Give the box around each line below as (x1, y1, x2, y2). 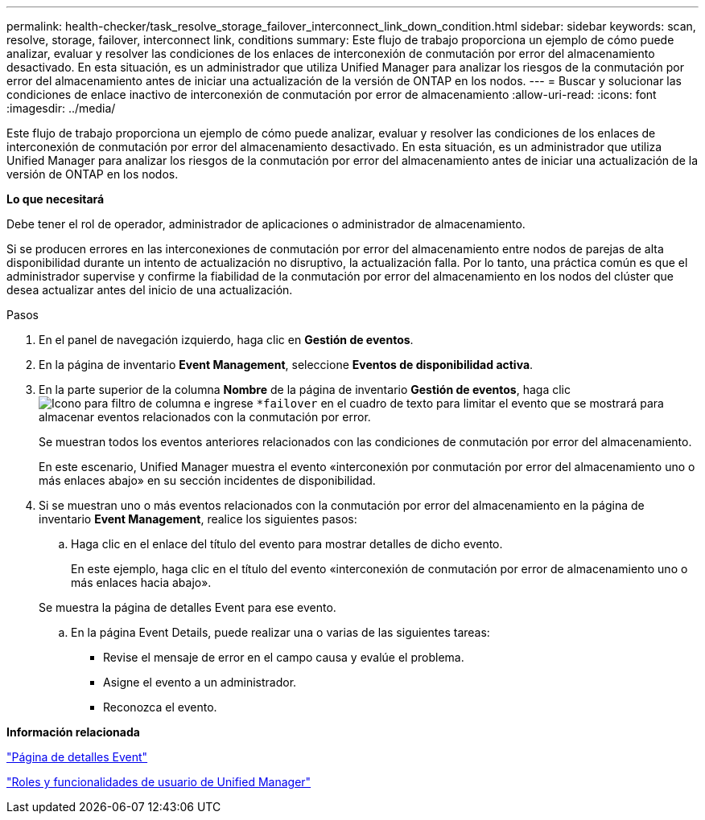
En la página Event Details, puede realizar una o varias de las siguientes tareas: (71, 625, 490, 639)
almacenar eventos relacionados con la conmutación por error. (39, 410, 371, 424)
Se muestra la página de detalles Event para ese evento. (39, 601, 336, 614)
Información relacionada (6, 725, 140, 739)
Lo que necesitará (6, 192, 105, 206)
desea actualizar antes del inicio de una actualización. (6, 283, 293, 297)
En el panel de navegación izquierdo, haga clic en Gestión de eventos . (39, 333, 414, 346)
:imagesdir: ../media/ (6, 101, 116, 115)
